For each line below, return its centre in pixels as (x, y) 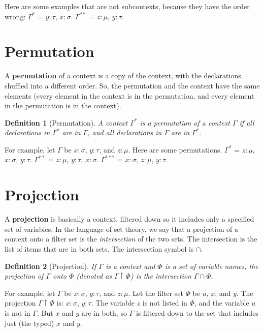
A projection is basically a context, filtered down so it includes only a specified (129, 219)
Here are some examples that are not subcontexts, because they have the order (127, 6)
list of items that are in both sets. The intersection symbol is (99, 248)
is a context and (130, 266)
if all (247, 122)
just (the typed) (29, 323)
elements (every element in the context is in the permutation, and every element (129, 95)
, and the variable (222, 303)
